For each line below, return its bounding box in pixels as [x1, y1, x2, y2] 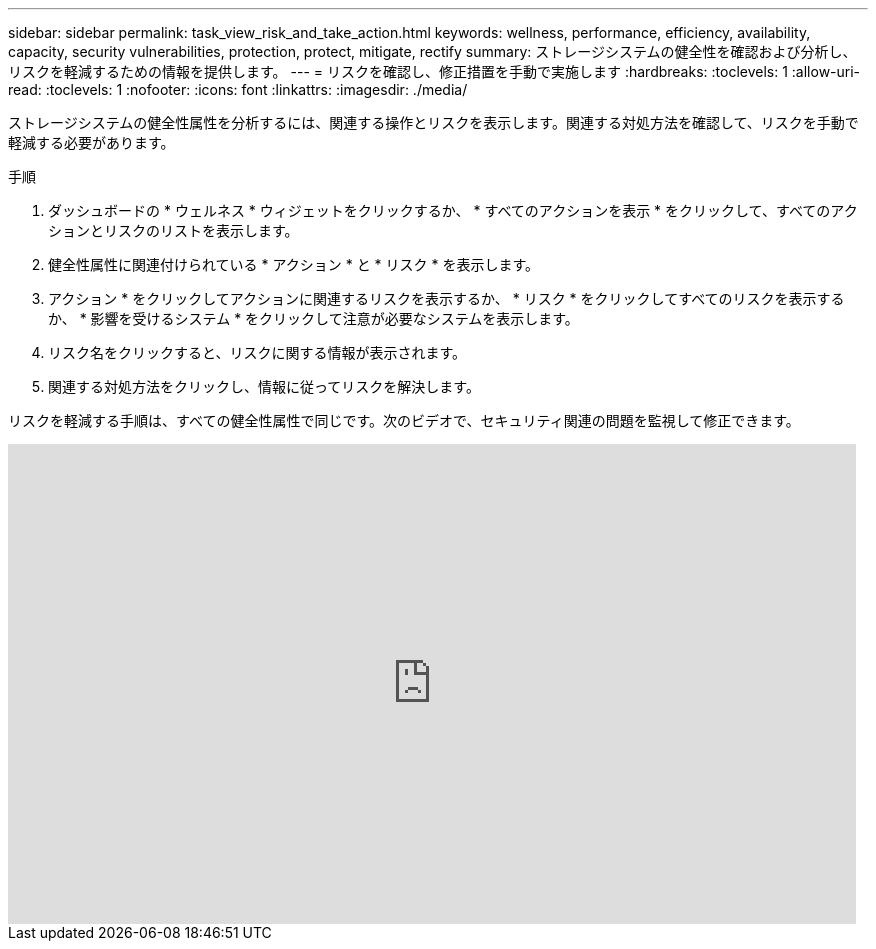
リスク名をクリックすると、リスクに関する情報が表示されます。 [48, 344, 467, 361]
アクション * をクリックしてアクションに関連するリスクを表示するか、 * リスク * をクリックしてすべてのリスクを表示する [48, 290, 845, 307]
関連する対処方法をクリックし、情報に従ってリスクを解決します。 [48, 378, 480, 395]
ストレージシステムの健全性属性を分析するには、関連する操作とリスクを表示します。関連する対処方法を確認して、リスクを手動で [8, 114, 859, 131]
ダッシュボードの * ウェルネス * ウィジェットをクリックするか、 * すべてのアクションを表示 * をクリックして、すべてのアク [48, 202, 858, 219]
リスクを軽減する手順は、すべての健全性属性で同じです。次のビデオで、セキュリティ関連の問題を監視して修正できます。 [8, 412, 800, 429]
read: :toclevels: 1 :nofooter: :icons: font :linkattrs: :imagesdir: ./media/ [8, 81, 468, 98]
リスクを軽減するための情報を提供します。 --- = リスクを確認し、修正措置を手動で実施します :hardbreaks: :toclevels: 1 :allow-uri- [8, 63, 861, 80]
